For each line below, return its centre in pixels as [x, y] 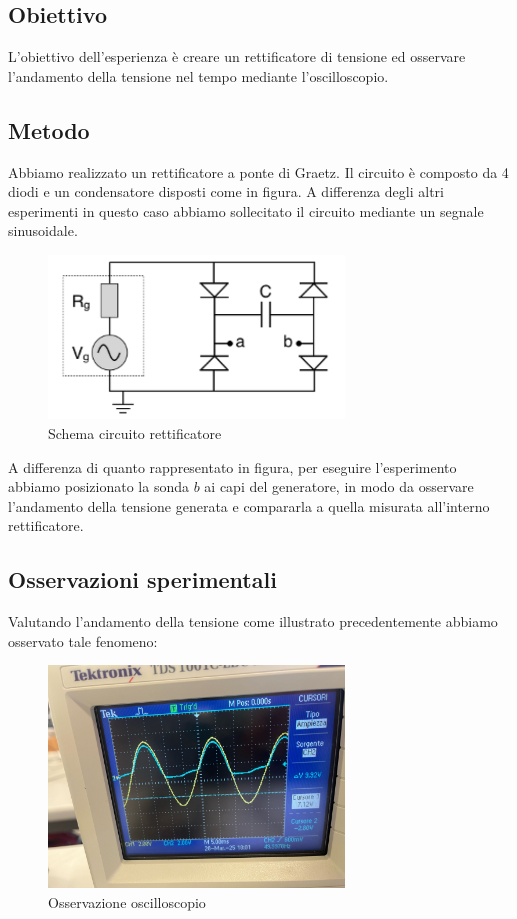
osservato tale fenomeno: [83, 640]
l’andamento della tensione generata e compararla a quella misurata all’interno [249, 505]
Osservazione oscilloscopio [127, 901]
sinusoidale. [43, 230]
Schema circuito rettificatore [135, 433]
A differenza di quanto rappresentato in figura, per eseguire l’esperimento [232, 466]
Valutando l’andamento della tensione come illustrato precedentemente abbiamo [253, 621]
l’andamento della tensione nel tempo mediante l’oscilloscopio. [198, 75]
